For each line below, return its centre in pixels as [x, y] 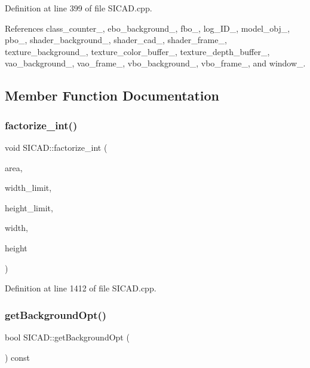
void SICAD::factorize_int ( [56, 147]
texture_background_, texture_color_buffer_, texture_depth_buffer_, [137, 51]
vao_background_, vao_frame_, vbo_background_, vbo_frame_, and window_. [155, 63]
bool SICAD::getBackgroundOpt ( [67, 337]
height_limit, [29, 207]
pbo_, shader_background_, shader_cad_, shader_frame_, [116, 40]
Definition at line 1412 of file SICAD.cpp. [81, 288]
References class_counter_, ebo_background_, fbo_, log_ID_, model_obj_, [148, 28]
